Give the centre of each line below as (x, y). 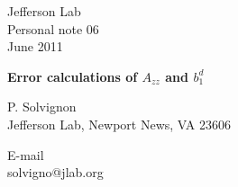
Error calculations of (73, 76)
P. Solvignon (42, 107)
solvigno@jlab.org (55, 172)
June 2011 (35, 46)
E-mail (26, 154)
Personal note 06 (53, 28)
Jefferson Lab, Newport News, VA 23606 (119, 124)
